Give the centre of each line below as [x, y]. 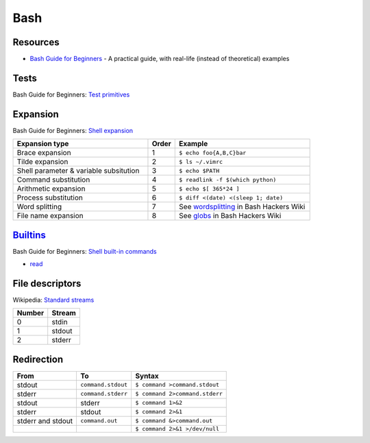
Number [30, 313]
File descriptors [47, 284]
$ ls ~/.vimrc [201, 161]
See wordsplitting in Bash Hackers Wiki [242, 207]
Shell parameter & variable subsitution [78, 171]
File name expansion [50, 216]
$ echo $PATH [199, 170]
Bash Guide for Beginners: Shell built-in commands [85, 251]
